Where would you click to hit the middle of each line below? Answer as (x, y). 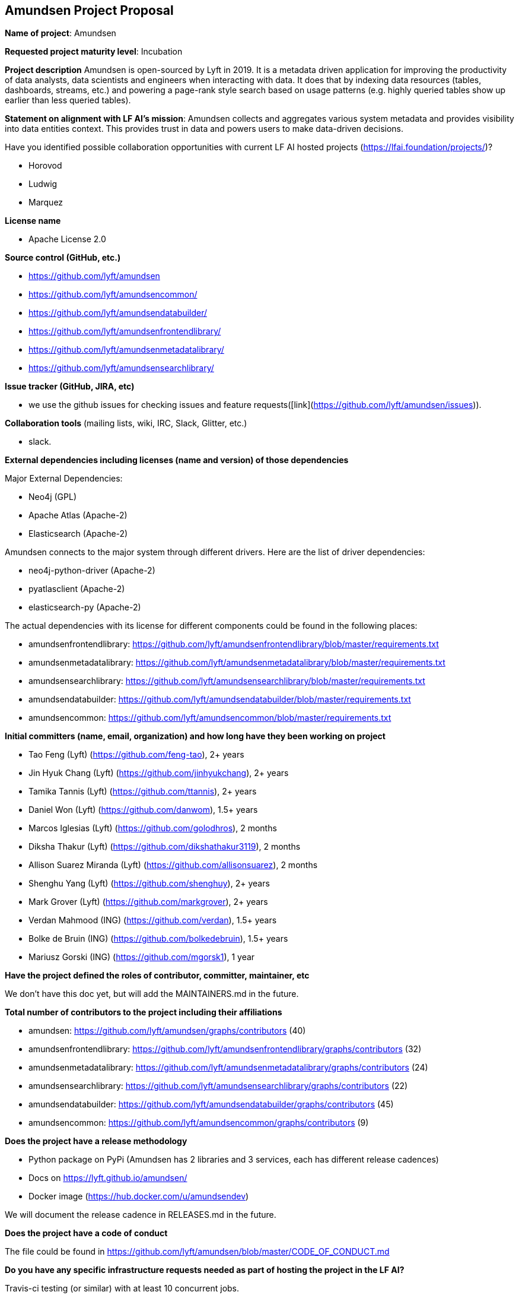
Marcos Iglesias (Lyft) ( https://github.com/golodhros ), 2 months (153, 828)
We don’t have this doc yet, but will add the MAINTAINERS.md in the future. (152, 994)
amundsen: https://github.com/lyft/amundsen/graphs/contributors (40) (167, 1031)
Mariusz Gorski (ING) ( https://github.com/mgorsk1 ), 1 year (142, 957)
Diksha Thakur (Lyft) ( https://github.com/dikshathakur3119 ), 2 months (165, 847)
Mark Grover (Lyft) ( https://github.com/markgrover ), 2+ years (148, 902)
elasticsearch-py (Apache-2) (85, 607)
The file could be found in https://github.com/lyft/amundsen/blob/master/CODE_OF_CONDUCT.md (197, 1252)
